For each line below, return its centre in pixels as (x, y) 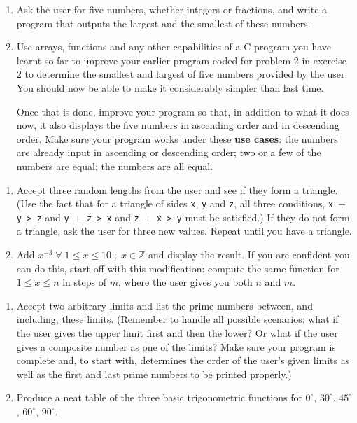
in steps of (84, 282)
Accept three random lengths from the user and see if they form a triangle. (177, 189)
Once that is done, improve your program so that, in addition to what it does (183, 111)
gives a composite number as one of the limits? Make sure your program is (176, 346)
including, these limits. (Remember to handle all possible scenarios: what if (177, 319)
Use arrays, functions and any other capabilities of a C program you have (174, 47)
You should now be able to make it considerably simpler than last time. (170, 87)
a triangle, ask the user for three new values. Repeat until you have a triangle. (184, 231)
